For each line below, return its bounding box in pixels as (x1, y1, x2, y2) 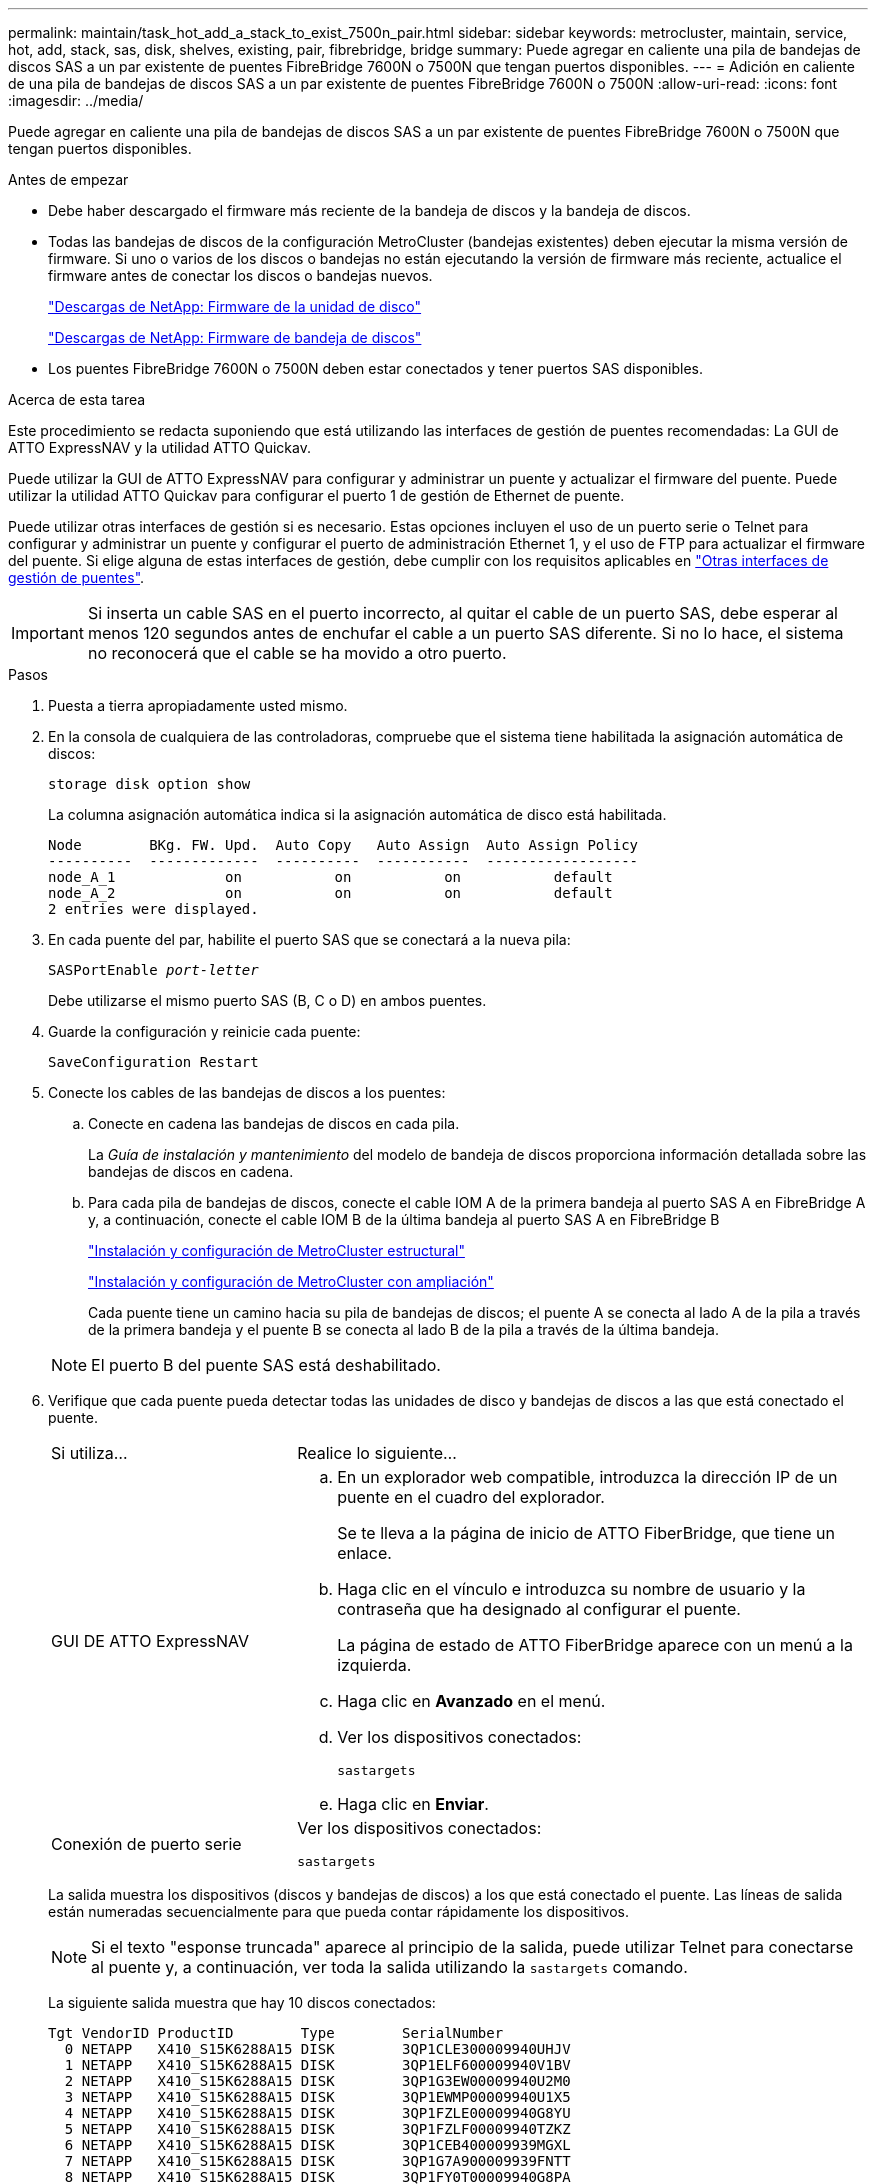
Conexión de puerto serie (51, 1833, 242, 1854)
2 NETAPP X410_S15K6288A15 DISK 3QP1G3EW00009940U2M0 (64, 2073, 571, 2089)
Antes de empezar (8, 171, 129, 188)
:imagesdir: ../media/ (8, 92, 144, 109)
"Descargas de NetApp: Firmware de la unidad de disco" (48, 298, 422, 315)
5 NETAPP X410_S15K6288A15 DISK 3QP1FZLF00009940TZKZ (64, 2121, 571, 2137)
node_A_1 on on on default (48, 869, 613, 885)
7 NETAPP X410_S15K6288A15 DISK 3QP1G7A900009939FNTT (64, 2153, 571, 2169)
